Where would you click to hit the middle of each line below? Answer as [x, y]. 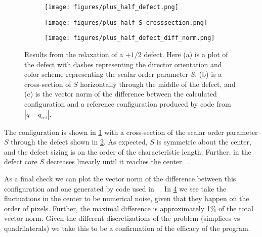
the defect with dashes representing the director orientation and [123, 64]
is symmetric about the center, [204, 142]
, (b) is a [208, 74]
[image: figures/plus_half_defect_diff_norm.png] [130, 38]
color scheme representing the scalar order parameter [106, 74]
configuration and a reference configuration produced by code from [128, 103]
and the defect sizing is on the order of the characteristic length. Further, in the [128, 151]
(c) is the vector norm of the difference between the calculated [121, 94]
